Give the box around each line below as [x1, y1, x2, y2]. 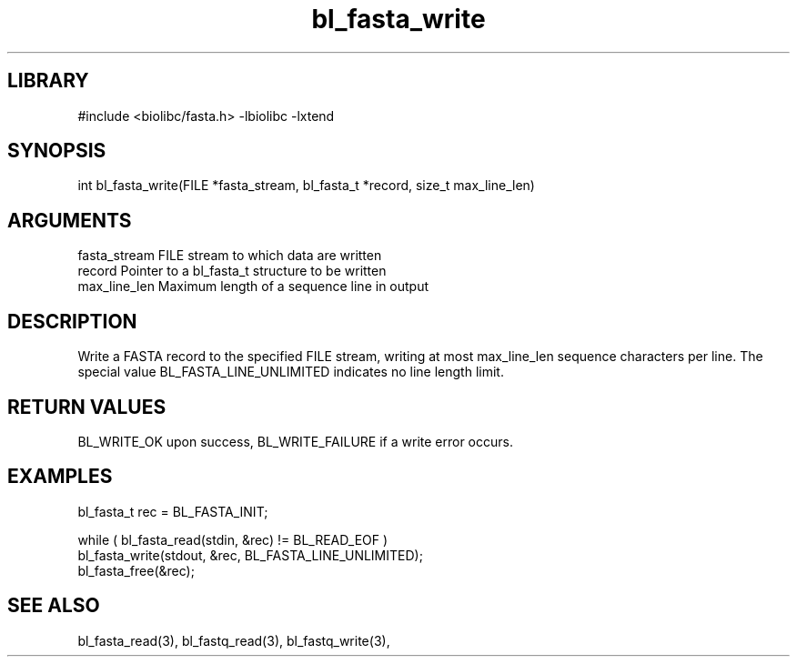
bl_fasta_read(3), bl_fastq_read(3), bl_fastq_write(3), [77, 632, 390, 649]
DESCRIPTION [7, 309, 137, 333]
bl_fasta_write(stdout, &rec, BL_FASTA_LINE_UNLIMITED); [77, 547, 423, 563]
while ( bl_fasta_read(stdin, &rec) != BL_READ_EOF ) [77, 531, 388, 548]
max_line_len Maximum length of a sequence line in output [77, 278, 429, 295]
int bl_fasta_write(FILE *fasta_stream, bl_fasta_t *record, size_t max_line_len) [77, 177, 535, 194]
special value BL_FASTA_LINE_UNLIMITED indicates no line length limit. [77, 364, 504, 380]
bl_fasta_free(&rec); [77, 562, 195, 578]
